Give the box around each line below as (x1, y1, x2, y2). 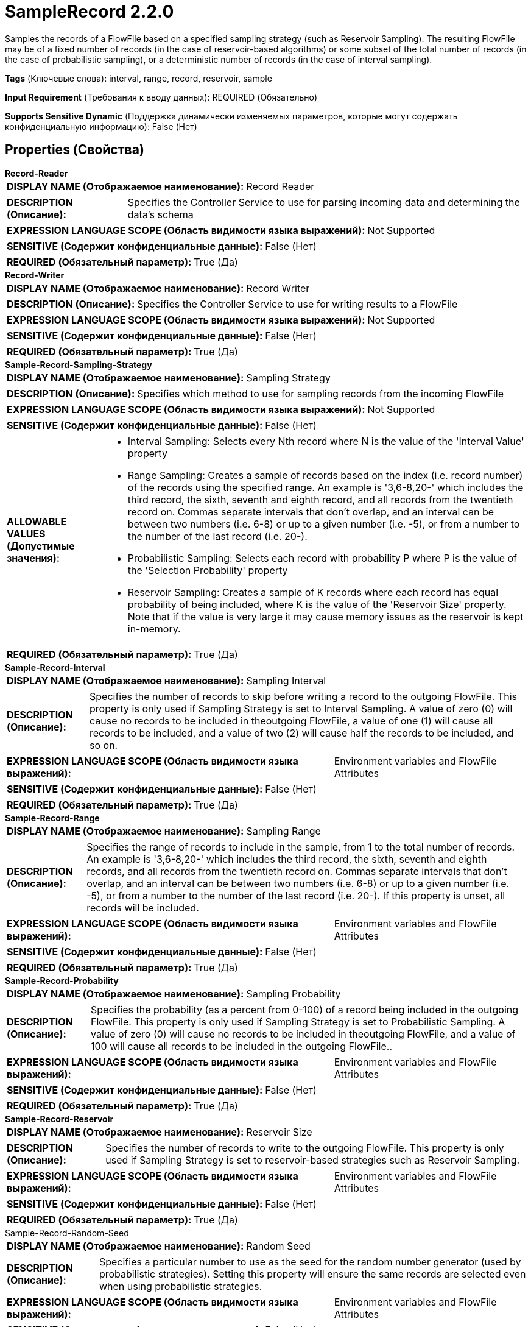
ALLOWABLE (7, 515, 67, 528)
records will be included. (86, 901, 199, 914)
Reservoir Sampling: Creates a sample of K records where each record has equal (127, 586, 499, 598)
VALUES (7, 527, 46, 540)
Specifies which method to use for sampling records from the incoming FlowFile (137, 387, 504, 400)
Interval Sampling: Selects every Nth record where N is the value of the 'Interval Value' (127, 434, 524, 447)
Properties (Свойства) (5, 142, 144, 158)
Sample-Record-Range (5, 812, 100, 823)
